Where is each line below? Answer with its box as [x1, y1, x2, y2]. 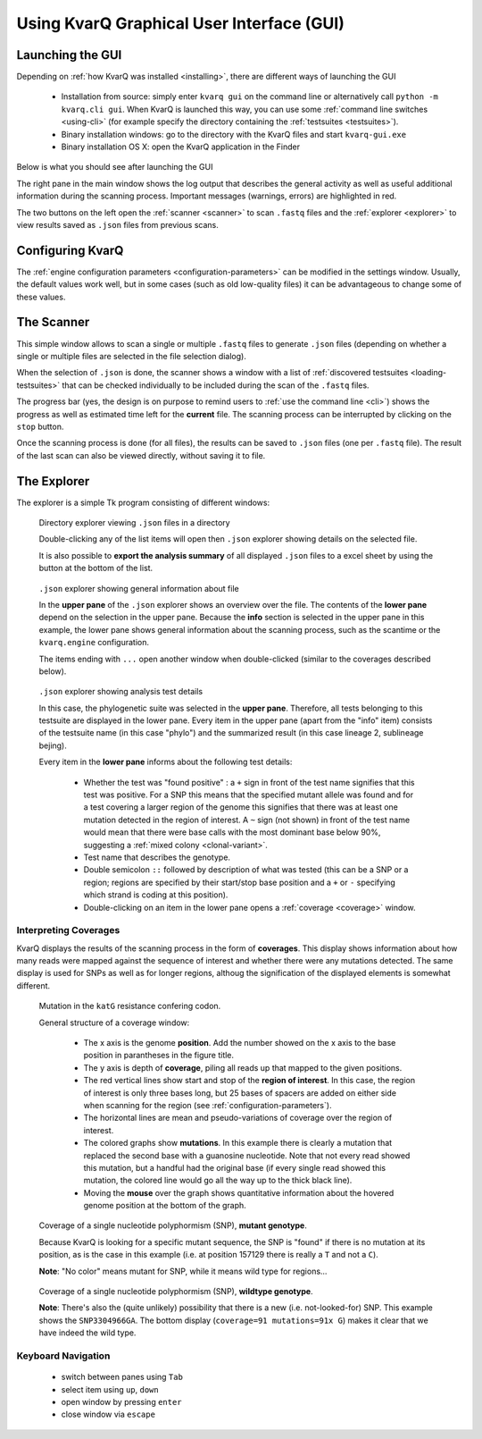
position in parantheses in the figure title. [83, 1050, 235, 1061]
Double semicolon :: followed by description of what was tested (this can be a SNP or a [83, 864, 409, 875]
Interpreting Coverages [16, 924, 120, 937]
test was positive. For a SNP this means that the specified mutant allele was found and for [83, 789, 414, 800]
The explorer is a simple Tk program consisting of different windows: [16, 497, 270, 508]
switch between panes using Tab [61, 1372, 183, 1383]
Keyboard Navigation [16, 1350, 111, 1362]
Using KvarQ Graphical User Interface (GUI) [16, 13, 345, 33]
